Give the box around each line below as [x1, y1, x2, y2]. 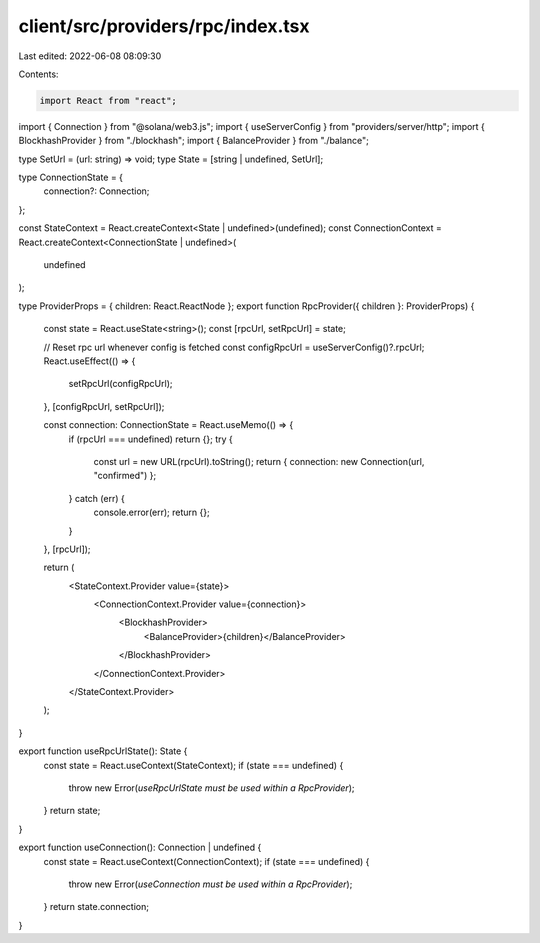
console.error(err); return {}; [93, 506, 210, 519]
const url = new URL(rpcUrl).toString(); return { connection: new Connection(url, [93, 455, 425, 467]
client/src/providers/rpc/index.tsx [18, 15, 310, 37]
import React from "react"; [39, 95, 177, 106]
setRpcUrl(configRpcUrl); [68, 378, 173, 390]
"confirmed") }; [93, 470, 157, 482]
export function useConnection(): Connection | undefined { [18, 841, 262, 854]
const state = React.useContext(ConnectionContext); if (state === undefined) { [43, 855, 370, 867]
